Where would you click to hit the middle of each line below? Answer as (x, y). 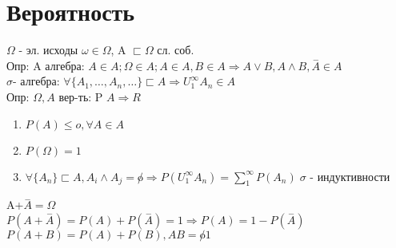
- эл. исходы (48, 50)
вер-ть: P (81, 96)
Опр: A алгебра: (46, 65)
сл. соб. (176, 50)
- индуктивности (350, 176)
